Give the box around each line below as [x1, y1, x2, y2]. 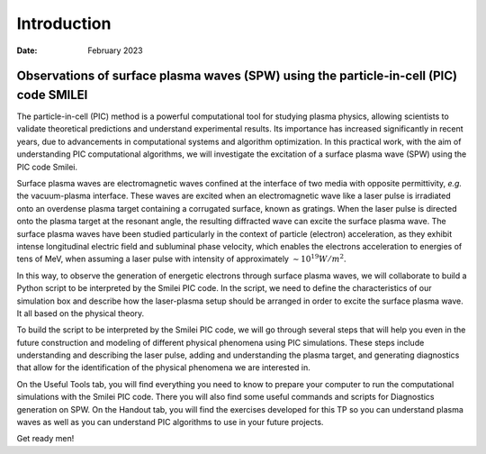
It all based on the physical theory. [16, 307, 145, 319]
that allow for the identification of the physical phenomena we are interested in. [16, 362, 310, 373]
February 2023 [87, 45, 143, 56]
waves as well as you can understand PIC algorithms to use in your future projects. [16, 417, 324, 428]
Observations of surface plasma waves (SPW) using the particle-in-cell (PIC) [16, 68, 458, 84]
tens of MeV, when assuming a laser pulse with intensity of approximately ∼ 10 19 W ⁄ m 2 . [16, 252, 346, 265]
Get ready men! [16, 433, 75, 444]
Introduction [16, 14, 112, 33]
